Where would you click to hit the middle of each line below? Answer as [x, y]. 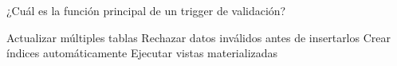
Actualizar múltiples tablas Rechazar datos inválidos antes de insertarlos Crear [198, 37]
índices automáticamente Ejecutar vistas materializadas [142, 53]
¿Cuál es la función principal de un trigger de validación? [146, 10]
